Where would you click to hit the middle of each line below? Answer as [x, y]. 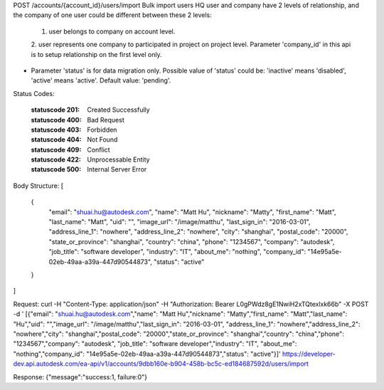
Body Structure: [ [38, 186]
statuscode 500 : [56, 169]
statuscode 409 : [56, 149]
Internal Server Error [117, 169]
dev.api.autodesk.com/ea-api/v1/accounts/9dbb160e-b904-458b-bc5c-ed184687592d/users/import [161, 364]
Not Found [102, 139]
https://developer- [309, 354]
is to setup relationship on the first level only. [97, 54]
